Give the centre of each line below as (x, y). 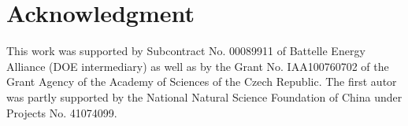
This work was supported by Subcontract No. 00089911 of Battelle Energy (186, 51)
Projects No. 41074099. (62, 112)
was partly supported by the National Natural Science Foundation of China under (204, 96)
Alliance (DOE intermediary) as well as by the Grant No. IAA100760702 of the (198, 66)
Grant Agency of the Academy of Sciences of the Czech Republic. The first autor (202, 82)
